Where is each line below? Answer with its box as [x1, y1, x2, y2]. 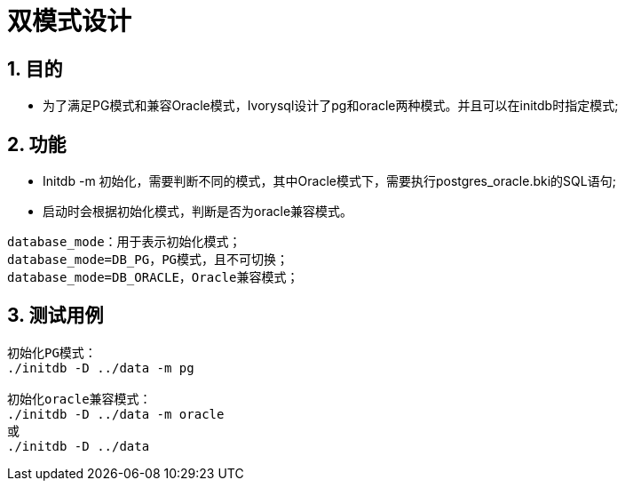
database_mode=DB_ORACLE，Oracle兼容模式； [7, 270, 299, 285]
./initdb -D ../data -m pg [7, 360, 194, 375]
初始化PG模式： [7, 345, 97, 360]
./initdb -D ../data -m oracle [7, 406, 225, 421]
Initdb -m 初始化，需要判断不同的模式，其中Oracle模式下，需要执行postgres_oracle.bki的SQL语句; [43, 173, 616, 189]
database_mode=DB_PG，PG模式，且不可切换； [7, 252, 289, 268]
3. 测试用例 [7, 304, 104, 327]
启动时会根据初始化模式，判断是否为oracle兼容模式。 [43, 204, 353, 220]
